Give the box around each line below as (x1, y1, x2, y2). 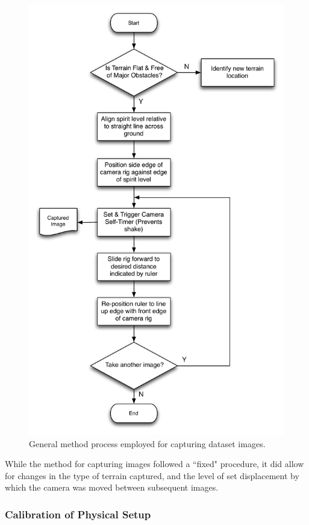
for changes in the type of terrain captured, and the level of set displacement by (5, 469, 299, 482)
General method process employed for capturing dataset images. (29, 437, 266, 450)
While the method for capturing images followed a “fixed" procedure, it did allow (5, 457, 304, 470)
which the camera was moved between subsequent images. (5, 481, 219, 494)
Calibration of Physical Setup (5, 506, 151, 521)
